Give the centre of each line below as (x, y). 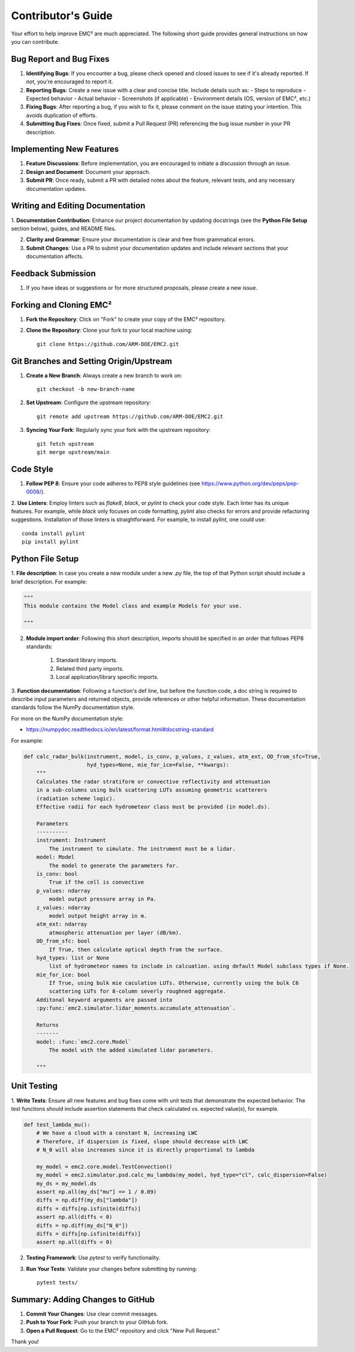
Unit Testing (34, 1086)
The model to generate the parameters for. (114, 866)
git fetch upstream (65, 444)
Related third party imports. (90, 668)
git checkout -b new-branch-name (86, 389)
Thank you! (25, 1342)
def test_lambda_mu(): (57, 1124)
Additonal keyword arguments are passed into (104, 1000)
